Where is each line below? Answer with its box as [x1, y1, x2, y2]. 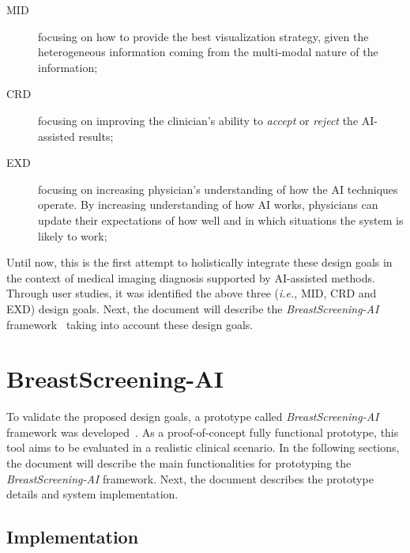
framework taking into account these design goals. [6, 316, 254, 332]
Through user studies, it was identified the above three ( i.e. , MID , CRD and [6, 285, 377, 301]
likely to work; [38, 227, 107, 244]
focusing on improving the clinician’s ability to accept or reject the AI [38, 112, 374, 128]
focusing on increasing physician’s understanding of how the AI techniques [38, 180, 398, 197]
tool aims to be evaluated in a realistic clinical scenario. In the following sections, [6, 439, 400, 456]
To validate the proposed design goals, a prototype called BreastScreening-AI [6, 408, 379, 425]
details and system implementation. [6, 486, 179, 502]
